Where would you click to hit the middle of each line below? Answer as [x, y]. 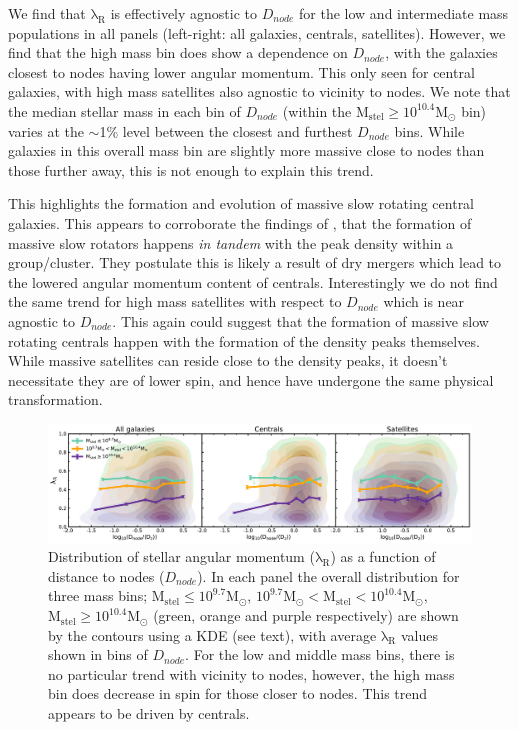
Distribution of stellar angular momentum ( [181, 556]
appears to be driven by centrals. [149, 713]
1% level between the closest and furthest [226, 130]
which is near [424, 301]
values [419, 634]
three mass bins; [98, 595]
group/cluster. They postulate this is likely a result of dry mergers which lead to [255, 262]
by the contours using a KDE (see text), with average [212, 634]
